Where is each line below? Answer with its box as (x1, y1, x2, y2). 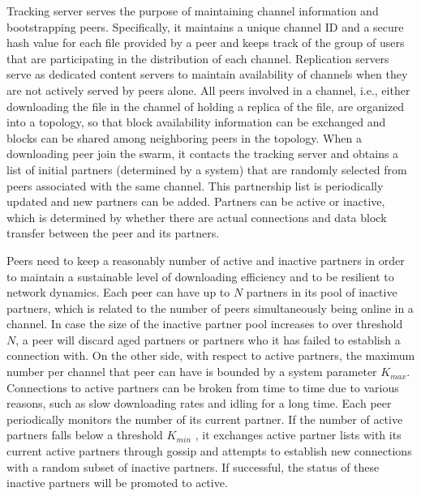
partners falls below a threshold (6, 426, 163, 443)
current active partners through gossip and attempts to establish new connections (6, 443, 412, 460)
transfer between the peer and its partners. (6, 224, 220, 242)
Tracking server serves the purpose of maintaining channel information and (6, 2, 379, 19)
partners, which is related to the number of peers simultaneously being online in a (6, 299, 414, 316)
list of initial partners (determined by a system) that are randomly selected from (6, 160, 407, 177)
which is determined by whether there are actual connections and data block (6, 208, 387, 225)
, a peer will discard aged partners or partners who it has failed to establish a (15, 331, 401, 348)
